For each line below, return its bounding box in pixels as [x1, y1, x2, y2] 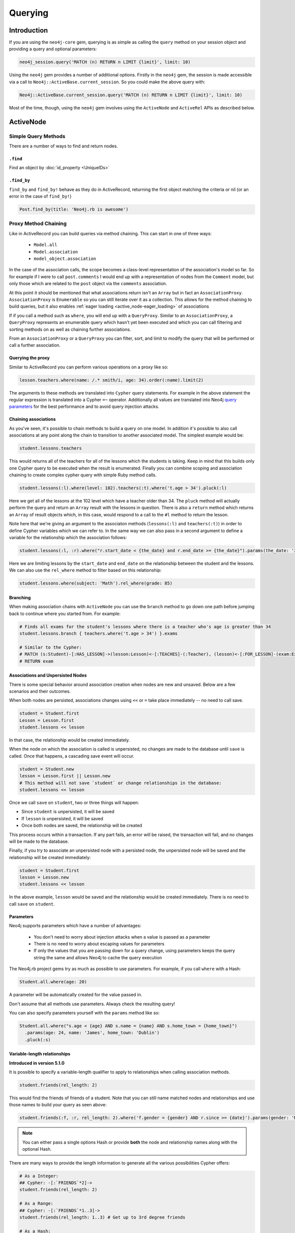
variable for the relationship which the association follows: [9, 534, 127, 540]
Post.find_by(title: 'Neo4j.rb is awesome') [19, 207, 129, 212]
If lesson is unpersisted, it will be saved [21, 815, 103, 821]
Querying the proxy [9, 355, 50, 361]
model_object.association [33, 256, 96, 261]
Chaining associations [9, 416, 56, 422]
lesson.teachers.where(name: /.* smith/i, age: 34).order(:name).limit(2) [19, 377, 204, 383]
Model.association [33, 249, 78, 254]
